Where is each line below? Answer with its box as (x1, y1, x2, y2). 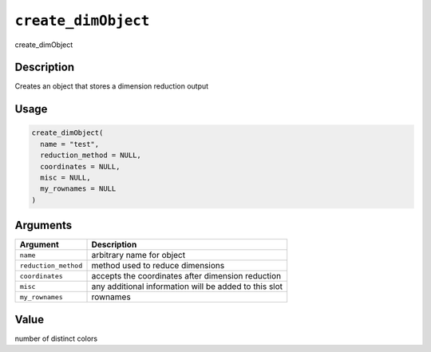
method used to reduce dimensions (91, 260, 225, 271)
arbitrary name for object (91, 250, 186, 261)
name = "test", (40, 140, 100, 148)
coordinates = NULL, (40, 162, 121, 171)
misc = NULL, (40, 173, 91, 183)
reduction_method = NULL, (40, 151, 141, 160)
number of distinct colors (14, 334, 98, 343)
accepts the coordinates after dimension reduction (91, 271, 282, 282)
